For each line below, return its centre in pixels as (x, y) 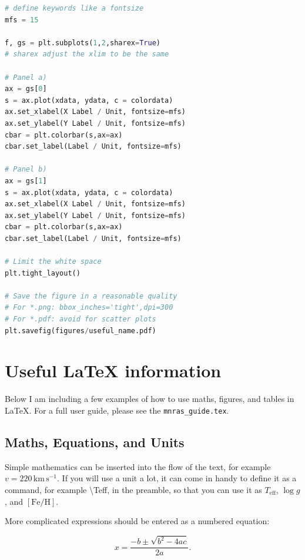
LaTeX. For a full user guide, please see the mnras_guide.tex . (117, 410)
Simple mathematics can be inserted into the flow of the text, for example (138, 466)
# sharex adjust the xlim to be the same (87, 54)
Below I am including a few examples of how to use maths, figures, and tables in (150, 399)
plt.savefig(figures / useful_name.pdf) (81, 331)
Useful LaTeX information (113, 370)
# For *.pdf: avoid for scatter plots (81, 319)
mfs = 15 (22, 20)
